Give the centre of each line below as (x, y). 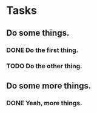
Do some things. (38, 33)
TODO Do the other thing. (45, 66)
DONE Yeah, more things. (44, 103)
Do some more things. (49, 86)
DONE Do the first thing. (42, 50)
